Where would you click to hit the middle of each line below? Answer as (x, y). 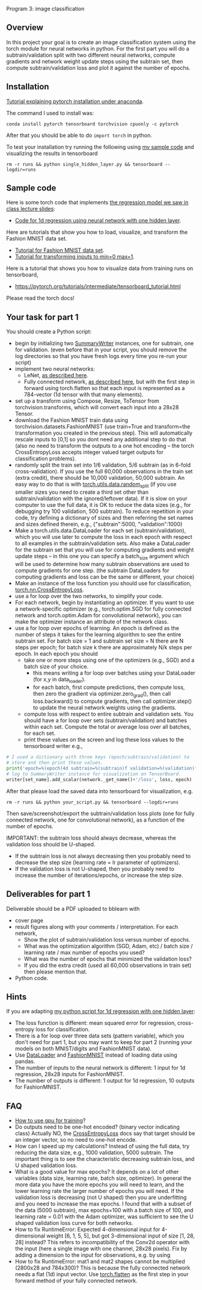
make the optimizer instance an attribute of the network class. (92, 621)
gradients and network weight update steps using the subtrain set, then (95, 61)
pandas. (25, 1062)
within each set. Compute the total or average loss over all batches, (107, 727)
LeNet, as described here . (56, 376)
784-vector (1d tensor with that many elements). (84, 395)
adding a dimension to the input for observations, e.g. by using (93, 1255)
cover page (29, 920)
